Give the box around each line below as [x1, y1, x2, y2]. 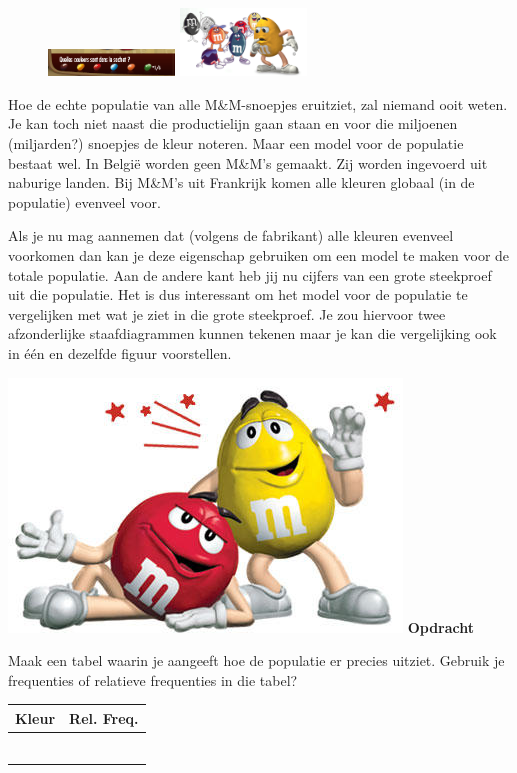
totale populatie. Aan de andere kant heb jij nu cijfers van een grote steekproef [8, 264, 492, 285]
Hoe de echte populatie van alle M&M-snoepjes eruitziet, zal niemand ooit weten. [8, 93, 508, 114]
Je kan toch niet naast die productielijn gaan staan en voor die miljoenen [8, 113, 458, 134]
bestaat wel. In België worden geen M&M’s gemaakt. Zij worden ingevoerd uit [8, 152, 488, 173]
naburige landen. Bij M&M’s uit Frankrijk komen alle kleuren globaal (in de [8, 172, 475, 193]
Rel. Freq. [69, 707, 139, 728]
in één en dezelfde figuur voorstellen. [8, 342, 232, 363]
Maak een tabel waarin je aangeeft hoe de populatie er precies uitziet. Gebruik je [8, 650, 505, 671]
